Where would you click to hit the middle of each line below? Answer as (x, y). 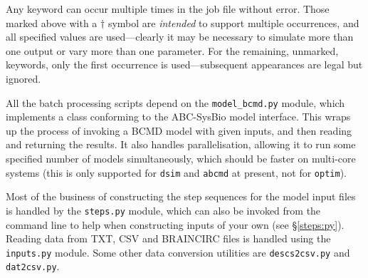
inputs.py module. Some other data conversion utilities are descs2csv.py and (178, 252)
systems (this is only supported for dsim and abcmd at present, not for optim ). (176, 172)
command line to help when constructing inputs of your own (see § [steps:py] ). (175, 224)
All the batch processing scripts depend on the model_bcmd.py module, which (175, 102)
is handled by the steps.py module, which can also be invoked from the (163, 210)
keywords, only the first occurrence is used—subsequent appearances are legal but (184, 65)
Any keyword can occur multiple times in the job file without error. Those (168, 9)
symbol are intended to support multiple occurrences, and (233, 22)
